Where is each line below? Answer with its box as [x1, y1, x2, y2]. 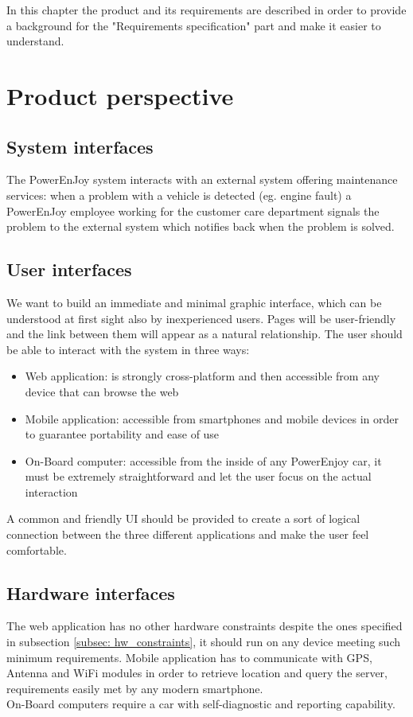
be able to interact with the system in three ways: [6, 341, 250, 357]
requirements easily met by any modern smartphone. [6, 680, 263, 696]
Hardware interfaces [6, 580, 175, 605]
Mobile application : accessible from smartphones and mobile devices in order [25, 410, 399, 427]
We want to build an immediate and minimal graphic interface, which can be [6, 294, 382, 310]
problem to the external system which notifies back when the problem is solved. [6, 218, 395, 235]
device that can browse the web [25, 383, 179, 399]
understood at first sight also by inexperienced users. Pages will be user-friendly [6, 310, 396, 326]
